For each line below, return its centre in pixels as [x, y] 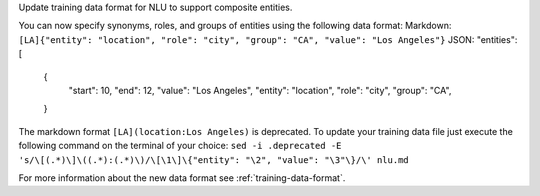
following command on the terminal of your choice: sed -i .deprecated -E [180, 146]
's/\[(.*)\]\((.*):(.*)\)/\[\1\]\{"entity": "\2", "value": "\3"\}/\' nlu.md [213, 159]
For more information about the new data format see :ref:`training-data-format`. [182, 177]
